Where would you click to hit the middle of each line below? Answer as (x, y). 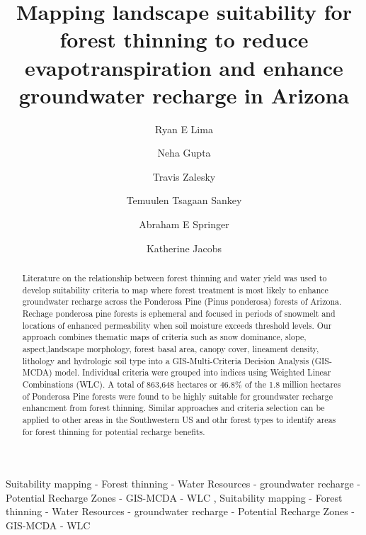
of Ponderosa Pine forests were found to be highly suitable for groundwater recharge (177, 396)
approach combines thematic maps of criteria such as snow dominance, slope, (164, 337)
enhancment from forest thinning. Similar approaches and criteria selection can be (173, 408)
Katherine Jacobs (184, 248)
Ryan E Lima (184, 129)
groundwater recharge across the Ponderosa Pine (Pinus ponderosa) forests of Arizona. (182, 302)
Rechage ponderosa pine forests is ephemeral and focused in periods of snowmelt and (179, 314)
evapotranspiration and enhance (184, 67)
